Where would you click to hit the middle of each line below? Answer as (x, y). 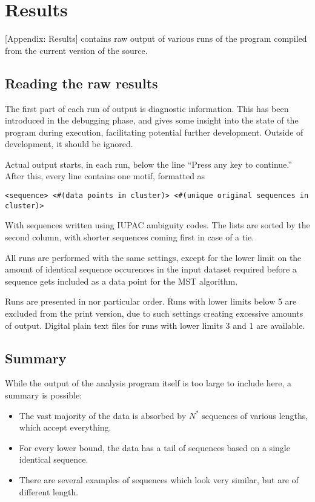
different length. (49, 491)
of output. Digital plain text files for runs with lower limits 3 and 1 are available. (155, 325)
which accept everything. (65, 427)
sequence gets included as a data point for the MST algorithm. (121, 281)
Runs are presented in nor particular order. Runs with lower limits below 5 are (151, 301)
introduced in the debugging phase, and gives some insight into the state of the (152, 120)
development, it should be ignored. (69, 144)
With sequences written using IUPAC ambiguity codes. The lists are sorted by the (157, 225)
